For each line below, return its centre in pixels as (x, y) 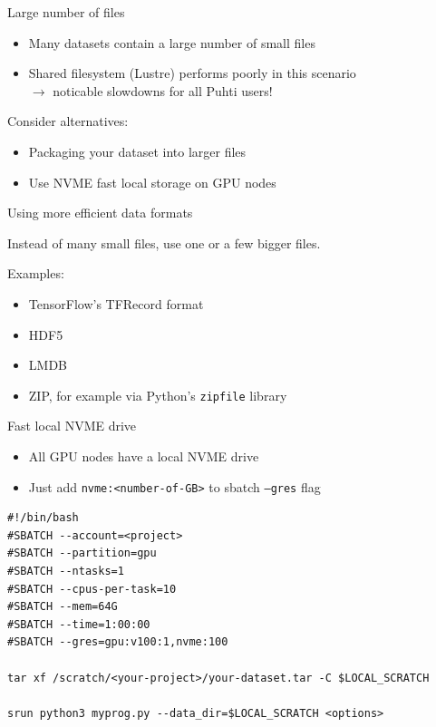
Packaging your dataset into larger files (137, 151)
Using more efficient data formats (100, 213)
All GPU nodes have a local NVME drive (144, 456)
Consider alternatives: (68, 121)
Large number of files (66, 12)
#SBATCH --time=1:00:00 (79, 624)
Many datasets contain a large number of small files (172, 42)
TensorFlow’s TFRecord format (116, 303)
